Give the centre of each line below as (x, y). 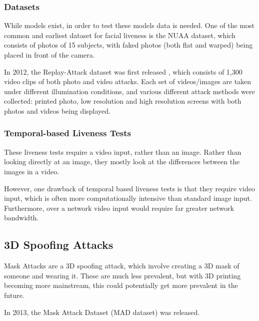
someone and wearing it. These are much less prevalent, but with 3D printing (122, 275)
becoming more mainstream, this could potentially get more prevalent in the (121, 285)
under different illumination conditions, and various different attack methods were (129, 91)
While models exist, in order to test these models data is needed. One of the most (129, 25)
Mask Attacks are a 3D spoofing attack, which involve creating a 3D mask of (122, 266)
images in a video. (32, 171)
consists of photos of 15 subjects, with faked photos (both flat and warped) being (128, 45)
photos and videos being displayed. (57, 110)
